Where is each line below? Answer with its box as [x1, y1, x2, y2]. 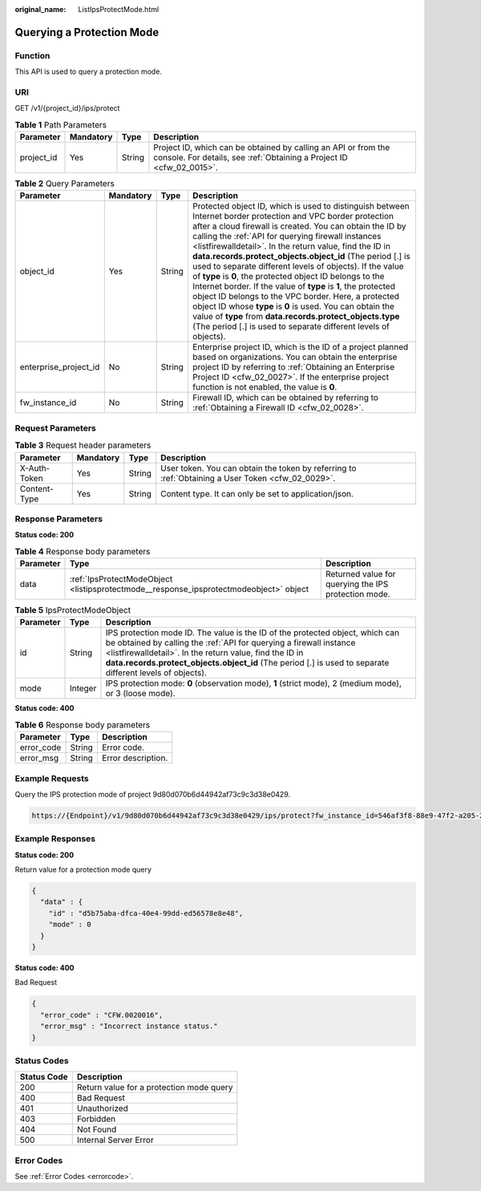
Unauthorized [76, 1103, 128, 1114]
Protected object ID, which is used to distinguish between [192, 201, 410, 212]
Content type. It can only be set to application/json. [160, 488, 354, 499]
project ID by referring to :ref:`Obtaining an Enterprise [192, 362, 395, 373]
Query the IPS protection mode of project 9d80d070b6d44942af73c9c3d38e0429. [14, 789, 291, 799]
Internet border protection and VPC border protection [192, 211, 394, 222]
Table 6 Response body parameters [14, 719, 151, 731]
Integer [69, 683, 97, 694]
